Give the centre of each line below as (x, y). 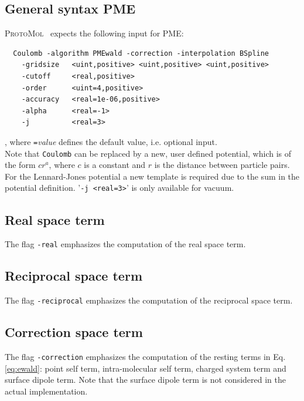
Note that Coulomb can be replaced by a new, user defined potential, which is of (148, 153)
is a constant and (115, 165)
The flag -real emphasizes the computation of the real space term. (125, 244)
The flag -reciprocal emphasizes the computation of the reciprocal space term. (149, 300)
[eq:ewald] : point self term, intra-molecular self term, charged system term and (146, 368)
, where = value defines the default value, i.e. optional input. (111, 141)
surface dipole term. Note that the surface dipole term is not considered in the (145, 380)
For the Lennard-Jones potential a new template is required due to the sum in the (152, 176)
